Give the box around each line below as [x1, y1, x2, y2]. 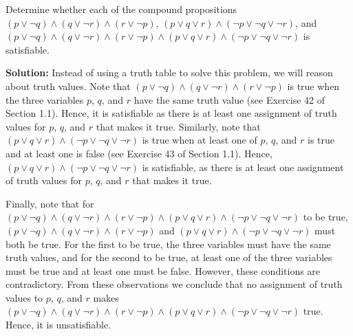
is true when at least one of [142, 133, 257, 147]
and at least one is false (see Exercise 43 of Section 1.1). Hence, [6, 146, 272, 160]
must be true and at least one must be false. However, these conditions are [6, 263, 321, 278]
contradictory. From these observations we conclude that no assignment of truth [6, 277, 343, 291]
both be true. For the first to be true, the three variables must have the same [6, 236, 331, 251]
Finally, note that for [6, 196, 94, 210]
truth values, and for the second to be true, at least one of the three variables [6, 250, 332, 265]
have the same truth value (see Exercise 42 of [133, 92, 325, 107]
